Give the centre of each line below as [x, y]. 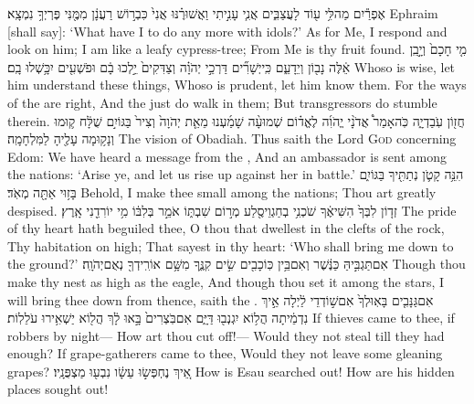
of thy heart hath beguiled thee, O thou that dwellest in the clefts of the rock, [226, 228]
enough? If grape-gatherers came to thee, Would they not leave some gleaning [225, 353]
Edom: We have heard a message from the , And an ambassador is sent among [227, 156]
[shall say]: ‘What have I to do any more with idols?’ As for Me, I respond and [227, 31]
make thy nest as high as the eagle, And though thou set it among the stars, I [226, 281]
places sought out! [58, 389]
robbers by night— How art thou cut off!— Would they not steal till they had [226, 335]
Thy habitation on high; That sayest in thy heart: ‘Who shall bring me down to [231, 245]
